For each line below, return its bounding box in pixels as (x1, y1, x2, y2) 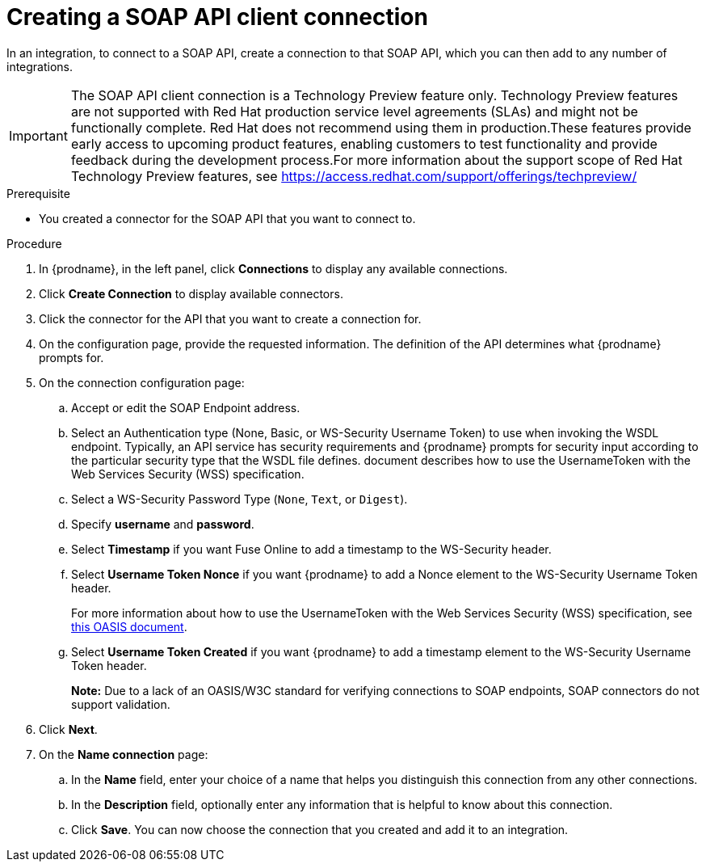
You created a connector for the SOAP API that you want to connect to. (39, 211, 416, 225)
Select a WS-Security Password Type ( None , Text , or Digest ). (71, 491, 408, 506)
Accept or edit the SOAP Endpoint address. (71, 400, 300, 415)
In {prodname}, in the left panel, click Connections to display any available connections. (39, 261, 508, 276)
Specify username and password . (71, 516, 254, 531)
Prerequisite (6, 186, 70, 200)
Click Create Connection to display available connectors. (39, 286, 343, 301)
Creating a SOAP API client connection (6, 3, 428, 31)
